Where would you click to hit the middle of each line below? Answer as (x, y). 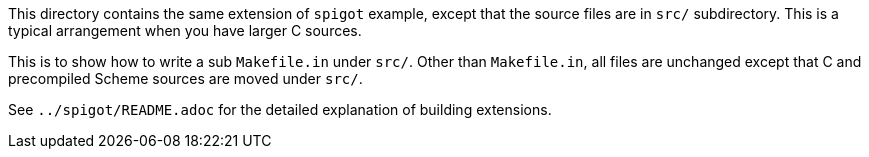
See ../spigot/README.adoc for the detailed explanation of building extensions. (280, 109)
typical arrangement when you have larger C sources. (185, 30)
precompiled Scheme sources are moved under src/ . (185, 78)
